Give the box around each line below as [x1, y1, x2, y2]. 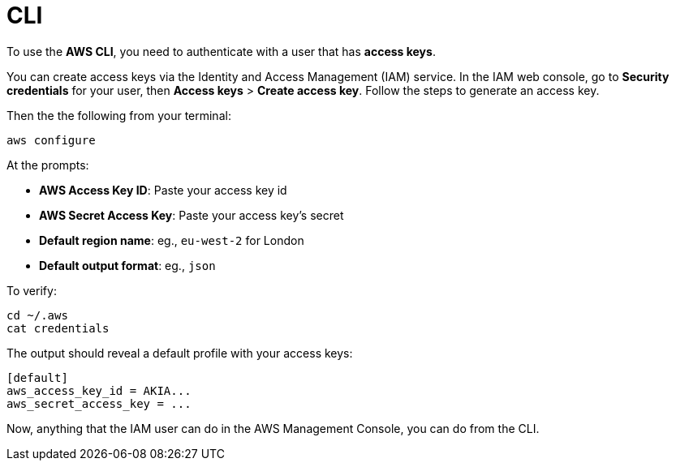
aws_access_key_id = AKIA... [6, 383, 192, 397]
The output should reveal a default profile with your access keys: [6, 345, 353, 360]
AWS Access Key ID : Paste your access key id [39, 182, 287, 197]
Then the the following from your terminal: [6, 108, 231, 122]
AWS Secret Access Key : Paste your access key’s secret [39, 208, 344, 222]
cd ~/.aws [6, 308, 68, 322]
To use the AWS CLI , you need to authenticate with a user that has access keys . [6, 44, 436, 58]
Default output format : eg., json [39, 258, 216, 272]
